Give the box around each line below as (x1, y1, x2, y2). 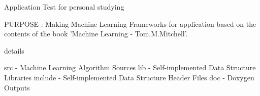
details (4, 45, 24, 56)
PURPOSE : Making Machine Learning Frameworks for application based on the (4, 18, 256, 29)
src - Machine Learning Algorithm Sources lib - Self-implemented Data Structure (4, 62, 256, 73)
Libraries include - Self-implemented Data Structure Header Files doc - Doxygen (4, 72, 254, 82)
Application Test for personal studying (4, 2, 124, 12)
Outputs (4, 82, 30, 92)
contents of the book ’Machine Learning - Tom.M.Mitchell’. (4, 28, 188, 39)
